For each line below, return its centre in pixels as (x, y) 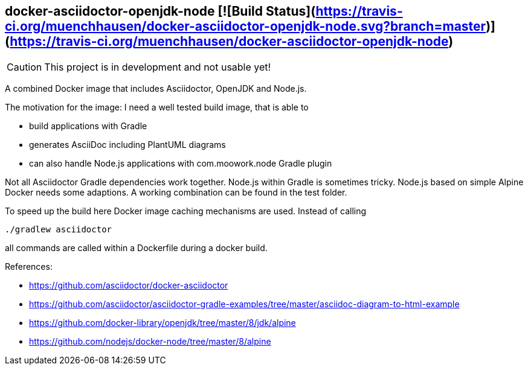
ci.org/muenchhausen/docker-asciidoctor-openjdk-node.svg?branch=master (246, 26)
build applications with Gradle (88, 126)
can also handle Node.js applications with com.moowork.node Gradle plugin (181, 164)
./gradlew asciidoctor (59, 230)
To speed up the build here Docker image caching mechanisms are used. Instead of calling (186, 211)
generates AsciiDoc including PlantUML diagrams (127, 145)
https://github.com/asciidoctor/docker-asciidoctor (129, 285)
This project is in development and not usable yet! (158, 67)
